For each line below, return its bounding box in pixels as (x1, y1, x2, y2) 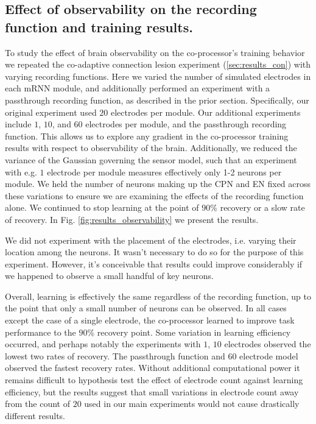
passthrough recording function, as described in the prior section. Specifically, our (5, 93, 309, 106)
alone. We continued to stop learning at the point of (5, 201, 199, 214)
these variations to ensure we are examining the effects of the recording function (5, 189, 304, 202)
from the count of (5, 397, 70, 410)
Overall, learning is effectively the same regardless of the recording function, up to (5, 289, 311, 302)
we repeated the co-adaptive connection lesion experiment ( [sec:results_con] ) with (5, 58, 311, 71)
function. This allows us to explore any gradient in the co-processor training (5, 129, 289, 142)
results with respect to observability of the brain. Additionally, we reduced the (5, 141, 297, 154)
